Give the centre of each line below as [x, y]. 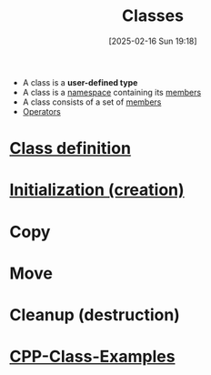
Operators [41, 111]
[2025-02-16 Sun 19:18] [153, 41]
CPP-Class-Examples [92, 357]
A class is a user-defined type [80, 82]
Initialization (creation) [97, 190]
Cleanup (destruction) [95, 314]
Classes [153, 16]
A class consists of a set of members [92, 102]
